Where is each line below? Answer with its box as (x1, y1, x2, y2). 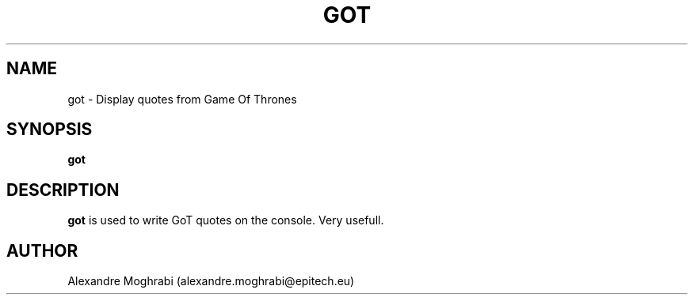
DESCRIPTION (6, 179, 120, 200)
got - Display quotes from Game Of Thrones (67, 92, 297, 106)
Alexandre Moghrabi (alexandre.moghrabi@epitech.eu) (67, 274, 355, 288)
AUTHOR (6, 240, 78, 261)
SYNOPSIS (6, 119, 93, 140)
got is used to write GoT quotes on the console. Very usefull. (67, 213, 384, 228)
